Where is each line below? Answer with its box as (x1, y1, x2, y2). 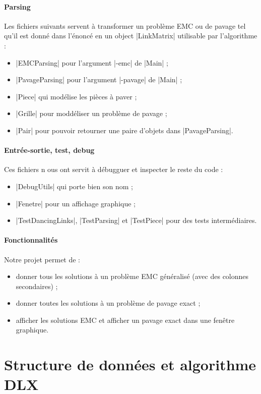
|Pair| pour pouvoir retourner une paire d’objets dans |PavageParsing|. (16, 125, 233, 135)
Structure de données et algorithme (4, 354, 256, 375)
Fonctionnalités (4, 235, 58, 245)
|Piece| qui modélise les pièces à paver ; (16, 91, 137, 101)
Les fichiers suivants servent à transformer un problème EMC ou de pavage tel (4, 20, 246, 31)
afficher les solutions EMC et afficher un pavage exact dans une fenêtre (16, 314, 235, 325)
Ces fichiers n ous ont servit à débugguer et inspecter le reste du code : (4, 164, 223, 175)
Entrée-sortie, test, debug (4, 145, 95, 155)
